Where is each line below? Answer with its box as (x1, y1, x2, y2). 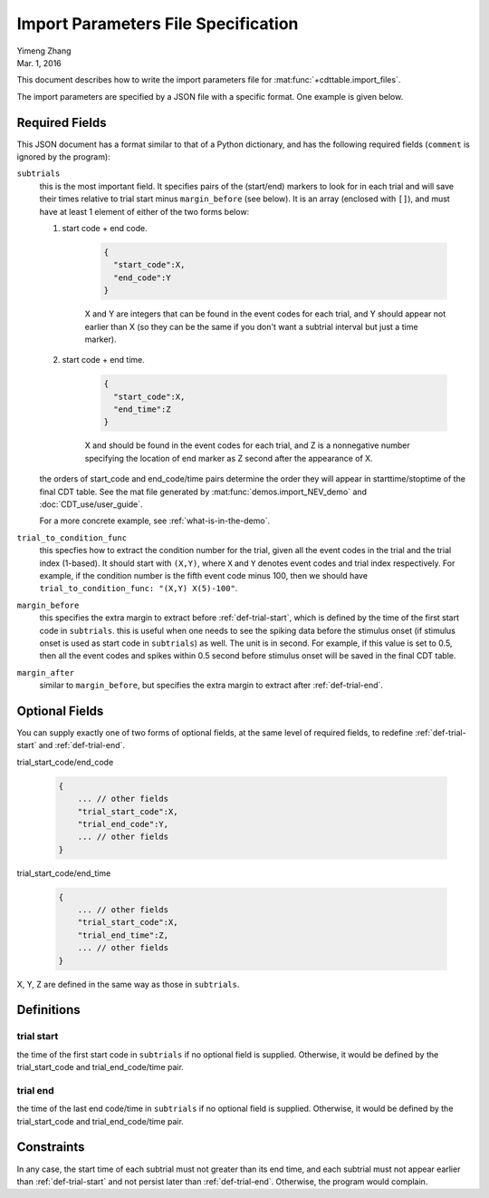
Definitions (16, 1002, 81, 1018)
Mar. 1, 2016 (16, 57, 62, 68)
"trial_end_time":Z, (77, 930, 169, 940)
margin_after (16, 667, 75, 677)
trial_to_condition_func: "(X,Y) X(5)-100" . (39, 583, 238, 594)
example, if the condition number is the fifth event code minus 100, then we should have (39, 570, 369, 580)
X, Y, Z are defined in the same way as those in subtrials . (16, 979, 240, 989)
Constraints (16, 1139, 85, 1155)
